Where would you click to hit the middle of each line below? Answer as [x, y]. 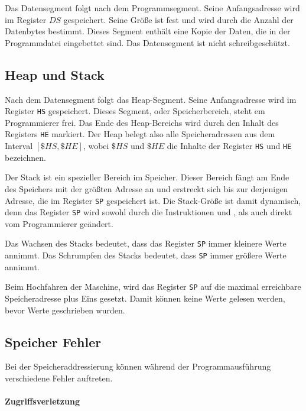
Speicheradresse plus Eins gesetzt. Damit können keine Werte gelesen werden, [145, 298]
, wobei [96, 146]
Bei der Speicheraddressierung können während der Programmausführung [138, 366]
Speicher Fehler [53, 342]
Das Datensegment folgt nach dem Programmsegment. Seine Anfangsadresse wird [152, 8]
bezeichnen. [25, 157]
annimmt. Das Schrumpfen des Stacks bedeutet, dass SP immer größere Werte [146, 255]
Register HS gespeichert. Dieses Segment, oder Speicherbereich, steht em [135, 111]
